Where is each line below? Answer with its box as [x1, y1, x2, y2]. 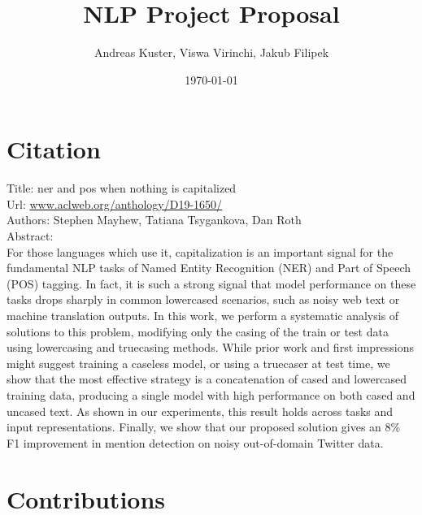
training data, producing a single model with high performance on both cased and [7, 386, 415, 403]
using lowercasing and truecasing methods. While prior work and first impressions [7, 339, 415, 356]
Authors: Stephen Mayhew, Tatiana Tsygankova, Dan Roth [7, 211, 302, 228]
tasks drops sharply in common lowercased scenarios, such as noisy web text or [7, 291, 400, 308]
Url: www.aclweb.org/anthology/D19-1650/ [7, 195, 223, 212]
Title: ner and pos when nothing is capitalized [7, 180, 237, 197]
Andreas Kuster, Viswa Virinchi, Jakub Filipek [94, 44, 329, 61]
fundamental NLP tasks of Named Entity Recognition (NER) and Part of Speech [7, 259, 411, 276]
